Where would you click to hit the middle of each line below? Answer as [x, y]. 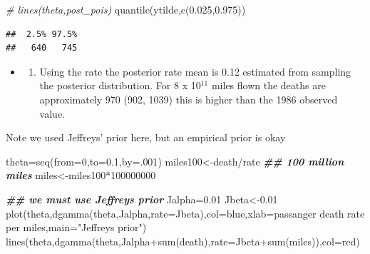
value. [52, 113]
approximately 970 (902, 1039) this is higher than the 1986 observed [189, 99]
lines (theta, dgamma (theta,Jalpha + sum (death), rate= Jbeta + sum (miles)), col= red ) [183, 241]
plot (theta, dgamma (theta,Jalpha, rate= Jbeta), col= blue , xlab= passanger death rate [185, 213]
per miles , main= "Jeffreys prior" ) [76, 227]
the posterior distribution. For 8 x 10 [120, 85]
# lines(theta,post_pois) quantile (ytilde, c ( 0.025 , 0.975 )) [126, 9]
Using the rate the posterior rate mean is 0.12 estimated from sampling [195, 71]
